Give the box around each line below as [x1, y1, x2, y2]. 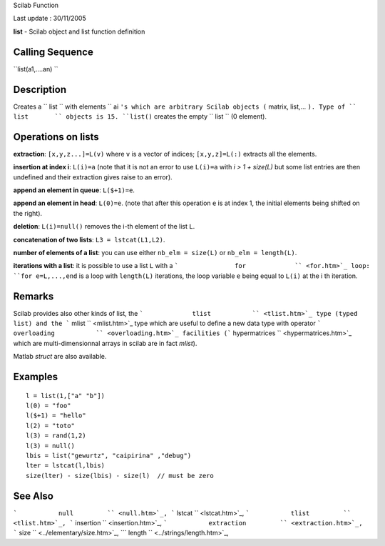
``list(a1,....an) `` [13, 64, 58, 73]
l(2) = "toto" [26, 422, 75, 430]
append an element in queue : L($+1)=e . [13, 186, 135, 194]
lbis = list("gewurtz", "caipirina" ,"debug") [26, 452, 192, 460]
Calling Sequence [13, 46, 94, 58]
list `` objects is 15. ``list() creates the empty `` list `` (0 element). [13, 111, 267, 121]
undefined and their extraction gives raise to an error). [13, 172, 173, 182]
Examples [13, 371, 58, 383]
